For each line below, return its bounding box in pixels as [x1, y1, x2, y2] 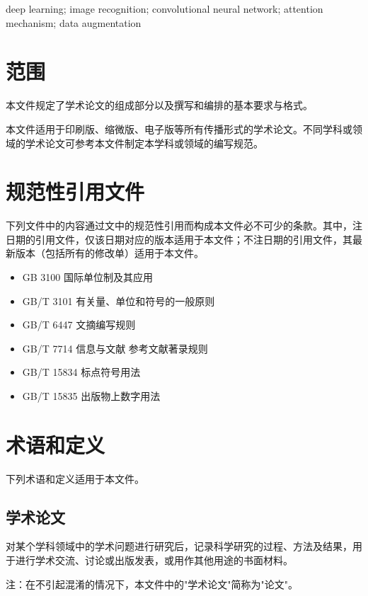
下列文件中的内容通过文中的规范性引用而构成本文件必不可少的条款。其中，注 [6, 218, 362, 233]
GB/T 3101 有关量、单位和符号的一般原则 [22, 293, 215, 308]
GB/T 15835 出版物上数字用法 [22, 388, 161, 403]
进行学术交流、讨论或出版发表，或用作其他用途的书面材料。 [15, 553, 293, 568]
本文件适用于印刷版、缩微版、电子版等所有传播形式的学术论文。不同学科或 [6, 121, 352, 136]
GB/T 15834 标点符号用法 [22, 365, 141, 379]
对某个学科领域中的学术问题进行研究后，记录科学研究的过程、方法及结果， [6, 539, 352, 554]
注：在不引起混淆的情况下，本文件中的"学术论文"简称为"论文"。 [6, 576, 298, 591]
